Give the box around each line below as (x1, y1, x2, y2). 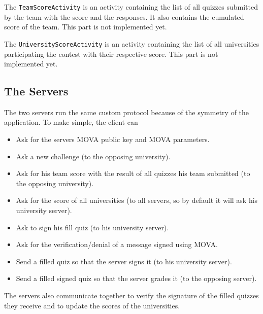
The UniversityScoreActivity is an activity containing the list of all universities (4, 38, 259, 49)
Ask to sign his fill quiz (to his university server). (16, 222, 169, 232)
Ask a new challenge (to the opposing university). (16, 151, 171, 161)
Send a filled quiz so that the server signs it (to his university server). (16, 256, 232, 266)
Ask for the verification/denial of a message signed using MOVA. (16, 239, 218, 250)
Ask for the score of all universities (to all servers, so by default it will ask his (16, 195, 258, 205)
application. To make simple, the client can (4, 117, 138, 127)
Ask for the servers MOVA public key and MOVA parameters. (16, 134, 210, 145)
